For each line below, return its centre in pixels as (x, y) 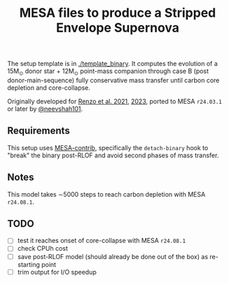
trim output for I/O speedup (57, 272)
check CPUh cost (43, 249)
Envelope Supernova (118, 28)
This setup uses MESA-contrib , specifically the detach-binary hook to (108, 147)
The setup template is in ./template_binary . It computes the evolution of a (113, 64)
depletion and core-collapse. (49, 87)
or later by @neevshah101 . (45, 108)
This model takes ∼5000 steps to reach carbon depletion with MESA (106, 194)
